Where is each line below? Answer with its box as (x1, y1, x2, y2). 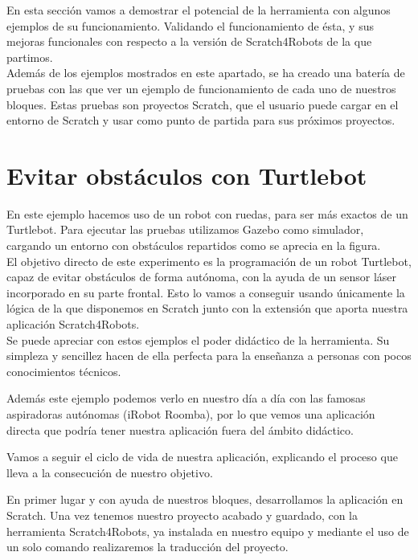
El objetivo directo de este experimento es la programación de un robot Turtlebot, (6, 252, 412, 269)
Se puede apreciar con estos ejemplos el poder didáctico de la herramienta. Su (6, 331, 390, 348)
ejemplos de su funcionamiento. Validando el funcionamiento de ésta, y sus (6, 17, 374, 34)
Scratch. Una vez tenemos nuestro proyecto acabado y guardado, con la (6, 506, 359, 523)
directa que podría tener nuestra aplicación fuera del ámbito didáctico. (6, 421, 354, 438)
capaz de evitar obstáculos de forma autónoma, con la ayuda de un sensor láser (6, 268, 397, 285)
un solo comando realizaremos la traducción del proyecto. (6, 538, 289, 555)
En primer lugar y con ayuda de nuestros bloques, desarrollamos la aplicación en (6, 491, 404, 508)
